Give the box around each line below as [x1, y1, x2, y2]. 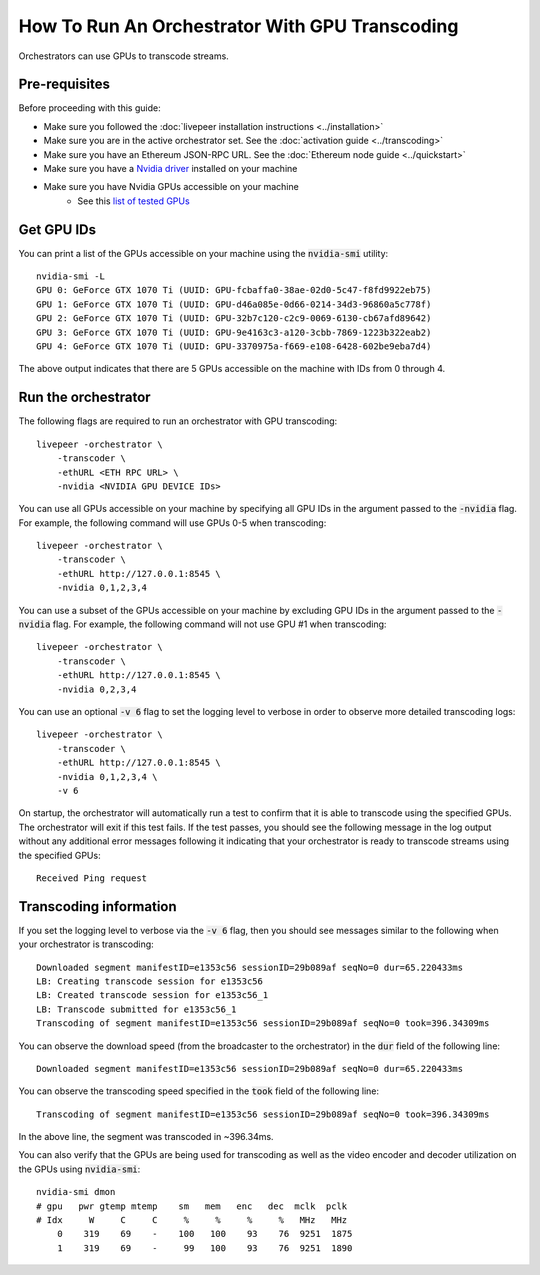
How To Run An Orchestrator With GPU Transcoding [18, 15, 459, 37]
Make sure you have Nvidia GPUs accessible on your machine [43, 181, 299, 193]
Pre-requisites [18, 76, 110, 93]
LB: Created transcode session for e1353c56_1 [36, 990, 269, 1001]
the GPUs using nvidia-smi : [18, 1163, 141, 1175]
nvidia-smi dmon [36, 1186, 116, 1198]
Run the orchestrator [18, 389, 151, 406]
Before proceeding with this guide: [18, 102, 161, 114]
